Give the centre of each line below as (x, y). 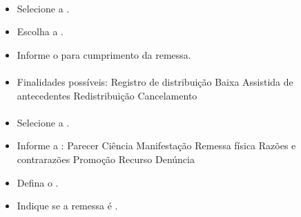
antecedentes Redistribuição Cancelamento (107, 95)
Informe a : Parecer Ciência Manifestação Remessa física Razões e (156, 145)
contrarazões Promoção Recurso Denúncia (106, 159)
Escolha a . (40, 31)
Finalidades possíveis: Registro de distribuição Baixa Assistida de (155, 81)
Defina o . (38, 182)
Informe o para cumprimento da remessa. (104, 54)
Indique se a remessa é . (67, 206)
